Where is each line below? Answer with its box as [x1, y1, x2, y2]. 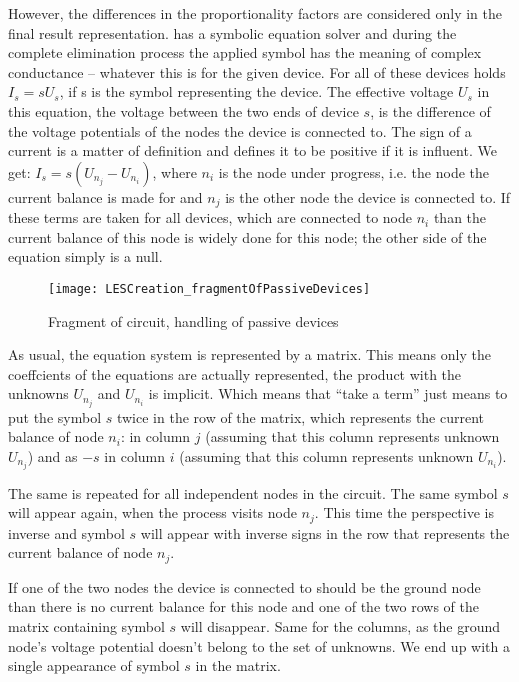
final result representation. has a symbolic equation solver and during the [8, 22, 457, 43]
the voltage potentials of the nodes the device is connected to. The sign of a [8, 120, 472, 141]
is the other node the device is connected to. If [225, 186, 511, 207]
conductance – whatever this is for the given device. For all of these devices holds [8, 61, 506, 82]
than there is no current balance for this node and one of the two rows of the [8, 596, 479, 617]
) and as [27, 445, 78, 466]
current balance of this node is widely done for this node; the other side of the [8, 226, 487, 247]
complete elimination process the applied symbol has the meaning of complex [8, 42, 482, 63]
